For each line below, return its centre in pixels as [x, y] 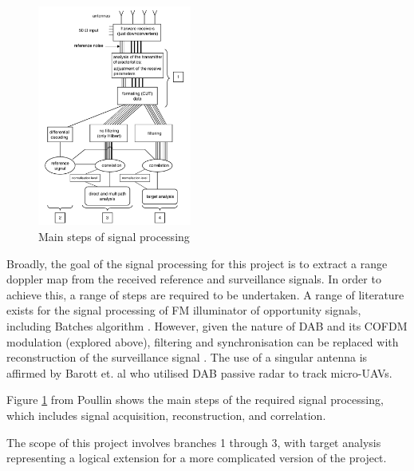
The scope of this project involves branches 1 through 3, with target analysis [194, 442]
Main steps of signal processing [114, 236]
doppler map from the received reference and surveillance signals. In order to [194, 279]
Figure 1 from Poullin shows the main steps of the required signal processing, [195, 400]
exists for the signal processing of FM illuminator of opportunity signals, [184, 310]
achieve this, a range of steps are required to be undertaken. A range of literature [205, 294]
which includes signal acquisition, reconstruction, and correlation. [166, 415]
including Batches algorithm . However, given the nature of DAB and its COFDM [207, 325]
